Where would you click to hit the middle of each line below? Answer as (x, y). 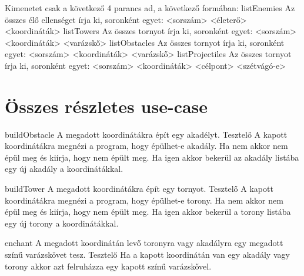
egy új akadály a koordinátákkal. (64, 169)
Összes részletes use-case (106, 106)
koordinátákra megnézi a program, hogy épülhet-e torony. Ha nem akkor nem (144, 200)
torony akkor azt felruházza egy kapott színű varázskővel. (108, 266)
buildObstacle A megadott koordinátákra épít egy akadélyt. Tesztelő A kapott (146, 134)
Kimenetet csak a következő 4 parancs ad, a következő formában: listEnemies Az (150, 8)
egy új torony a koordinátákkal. (62, 223)
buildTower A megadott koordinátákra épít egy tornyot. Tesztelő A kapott (139, 189)
